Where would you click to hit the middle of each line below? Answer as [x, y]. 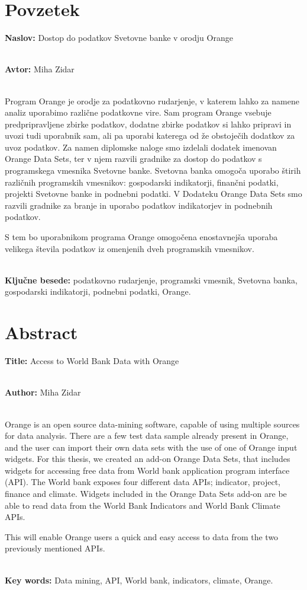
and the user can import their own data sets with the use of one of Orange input [151, 447]
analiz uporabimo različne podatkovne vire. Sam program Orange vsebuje [138, 112]
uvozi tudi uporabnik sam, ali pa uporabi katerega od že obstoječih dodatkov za [150, 135]
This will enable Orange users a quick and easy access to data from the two [142, 536]
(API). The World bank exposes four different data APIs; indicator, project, [143, 482]
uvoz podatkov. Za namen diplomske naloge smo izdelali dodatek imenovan [141, 147]
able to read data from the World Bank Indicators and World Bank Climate [143, 505]
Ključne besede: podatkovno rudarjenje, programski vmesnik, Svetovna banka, [151, 280]
